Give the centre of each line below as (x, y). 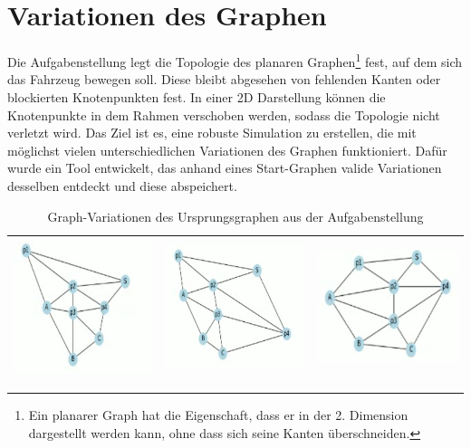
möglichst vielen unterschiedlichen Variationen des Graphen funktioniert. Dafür (227, 150)
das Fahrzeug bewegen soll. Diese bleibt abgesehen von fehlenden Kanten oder (224, 79)
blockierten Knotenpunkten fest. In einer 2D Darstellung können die (197, 96)
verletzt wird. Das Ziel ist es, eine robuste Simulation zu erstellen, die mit (212, 133)
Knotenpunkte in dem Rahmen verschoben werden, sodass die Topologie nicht (224, 114)
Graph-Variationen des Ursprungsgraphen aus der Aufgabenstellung (235, 216)
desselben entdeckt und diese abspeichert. (122, 185)
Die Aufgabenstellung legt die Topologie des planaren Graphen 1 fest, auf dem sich (235, 60)
